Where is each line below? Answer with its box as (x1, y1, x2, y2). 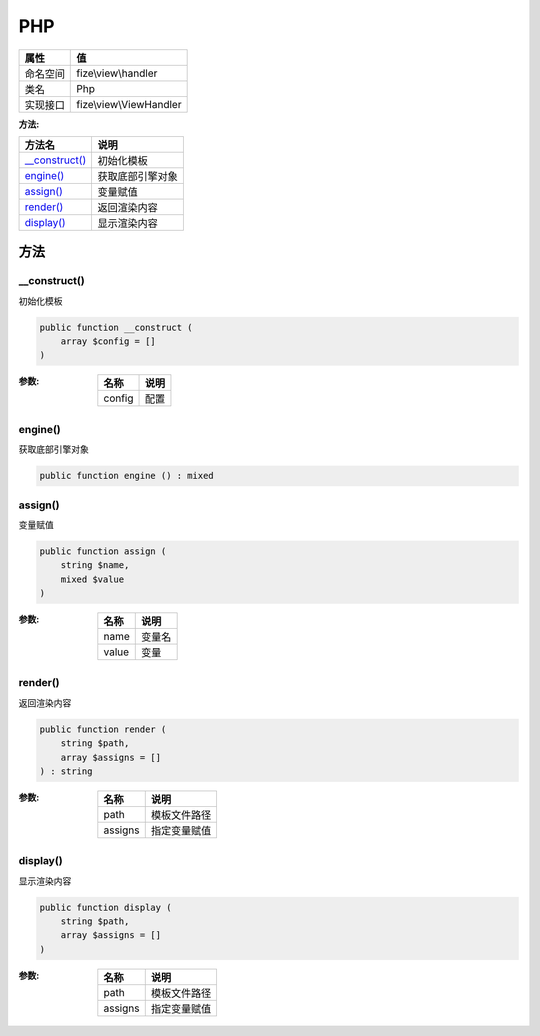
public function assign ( (39, 545, 167, 557)
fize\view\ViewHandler (76, 97, 182, 111)
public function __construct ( (39, 321, 194, 333)
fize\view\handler (76, 66, 158, 80)
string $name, (60, 560, 130, 571)
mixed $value (60, 573, 125, 585)
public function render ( (39, 723, 167, 735)
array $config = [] (60, 336, 157, 347)
